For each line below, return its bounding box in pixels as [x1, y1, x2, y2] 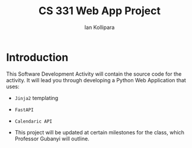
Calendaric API [14, 118, 53, 124]
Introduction [6, 50, 69, 64]
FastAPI [14, 107, 34, 113]
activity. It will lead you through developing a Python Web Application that [6, 76, 187, 83]
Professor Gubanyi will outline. [14, 135, 90, 142]
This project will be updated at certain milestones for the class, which [14, 128, 185, 136]
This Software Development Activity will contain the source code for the [6, 70, 182, 78]
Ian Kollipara [84, 24, 115, 31]
